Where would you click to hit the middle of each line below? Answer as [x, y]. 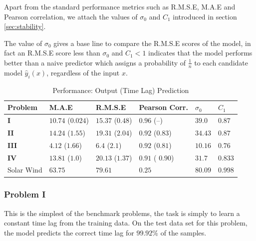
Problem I [25, 194]
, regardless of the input [83, 72]
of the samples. [183, 232]
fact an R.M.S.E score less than [52, 53]
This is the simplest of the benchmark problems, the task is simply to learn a [122, 213]
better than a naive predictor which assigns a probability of [95, 62]
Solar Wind [25, 170]
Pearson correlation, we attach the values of [71, 16]
